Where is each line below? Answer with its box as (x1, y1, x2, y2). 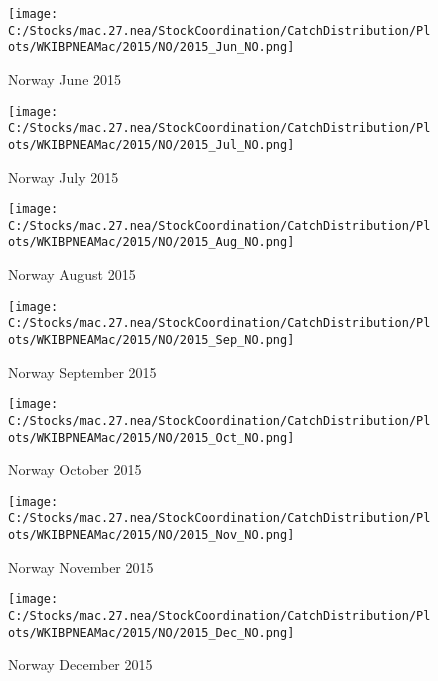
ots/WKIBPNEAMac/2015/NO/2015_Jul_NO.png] (8, 137, 295, 152)
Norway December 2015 (8, 654, 153, 675)
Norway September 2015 (8, 361, 157, 382)
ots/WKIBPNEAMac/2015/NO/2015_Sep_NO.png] (8, 333, 295, 347)
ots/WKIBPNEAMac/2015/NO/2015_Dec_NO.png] (8, 625, 295, 640)
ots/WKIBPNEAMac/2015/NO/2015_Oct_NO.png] (8, 430, 295, 445)
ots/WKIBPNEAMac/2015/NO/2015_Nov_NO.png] (8, 528, 295, 543)
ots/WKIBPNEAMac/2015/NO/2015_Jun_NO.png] (8, 40, 295, 55)
